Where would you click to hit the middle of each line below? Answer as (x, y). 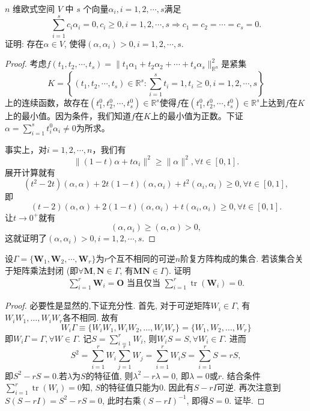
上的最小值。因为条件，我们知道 (68, 116)
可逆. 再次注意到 (249, 387)
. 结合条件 (241, 375)
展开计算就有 (30, 172)
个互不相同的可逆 (141, 258)
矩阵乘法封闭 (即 (46, 270)
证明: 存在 (24, 43)
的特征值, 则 (109, 375)
